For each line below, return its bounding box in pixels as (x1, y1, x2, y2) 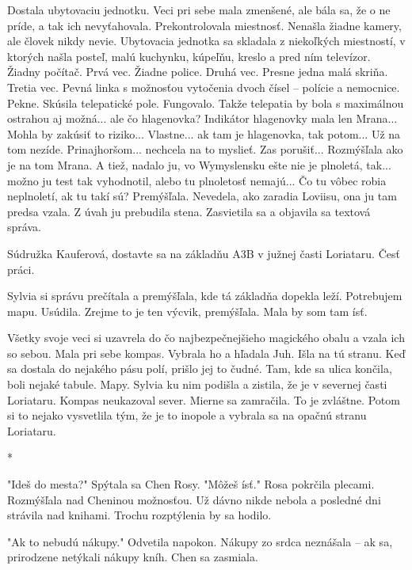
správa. (7, 218, 41, 235)
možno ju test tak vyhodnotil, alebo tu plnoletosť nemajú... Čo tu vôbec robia (7, 172, 387, 188)
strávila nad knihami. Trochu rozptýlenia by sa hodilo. (7, 507, 272, 523)
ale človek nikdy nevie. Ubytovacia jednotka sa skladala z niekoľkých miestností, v (7, 32, 406, 49)
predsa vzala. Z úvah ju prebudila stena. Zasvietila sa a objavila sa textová (7, 203, 371, 219)
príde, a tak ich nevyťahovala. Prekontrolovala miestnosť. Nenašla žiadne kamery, (7, 17, 402, 33)
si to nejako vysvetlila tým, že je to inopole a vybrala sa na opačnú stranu (7, 407, 367, 424)
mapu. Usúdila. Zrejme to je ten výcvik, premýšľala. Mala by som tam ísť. (7, 302, 368, 319)
